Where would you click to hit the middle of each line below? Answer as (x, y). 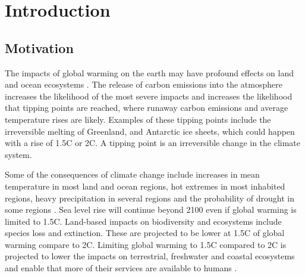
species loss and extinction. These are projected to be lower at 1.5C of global (145, 233)
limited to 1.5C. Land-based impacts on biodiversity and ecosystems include (143, 221)
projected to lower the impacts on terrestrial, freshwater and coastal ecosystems (150, 256)
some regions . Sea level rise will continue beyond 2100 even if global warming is (151, 210)
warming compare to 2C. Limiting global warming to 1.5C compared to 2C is (146, 244)
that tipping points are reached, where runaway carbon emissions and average (147, 108)
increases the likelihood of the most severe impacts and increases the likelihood (149, 96)
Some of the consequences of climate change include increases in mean (132, 174)
